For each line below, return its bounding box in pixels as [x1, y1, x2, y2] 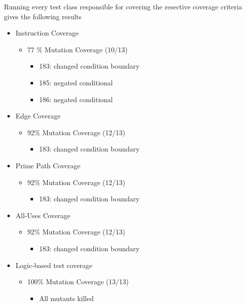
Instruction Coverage [15, 28, 79, 38]
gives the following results [4, 11, 82, 21]
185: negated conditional [39, 77, 113, 87]
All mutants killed [39, 293, 94, 303]
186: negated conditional [39, 94, 113, 104]
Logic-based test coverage [15, 260, 93, 270]
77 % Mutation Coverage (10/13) [27, 44, 128, 54]
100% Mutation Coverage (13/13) [27, 276, 129, 287]
